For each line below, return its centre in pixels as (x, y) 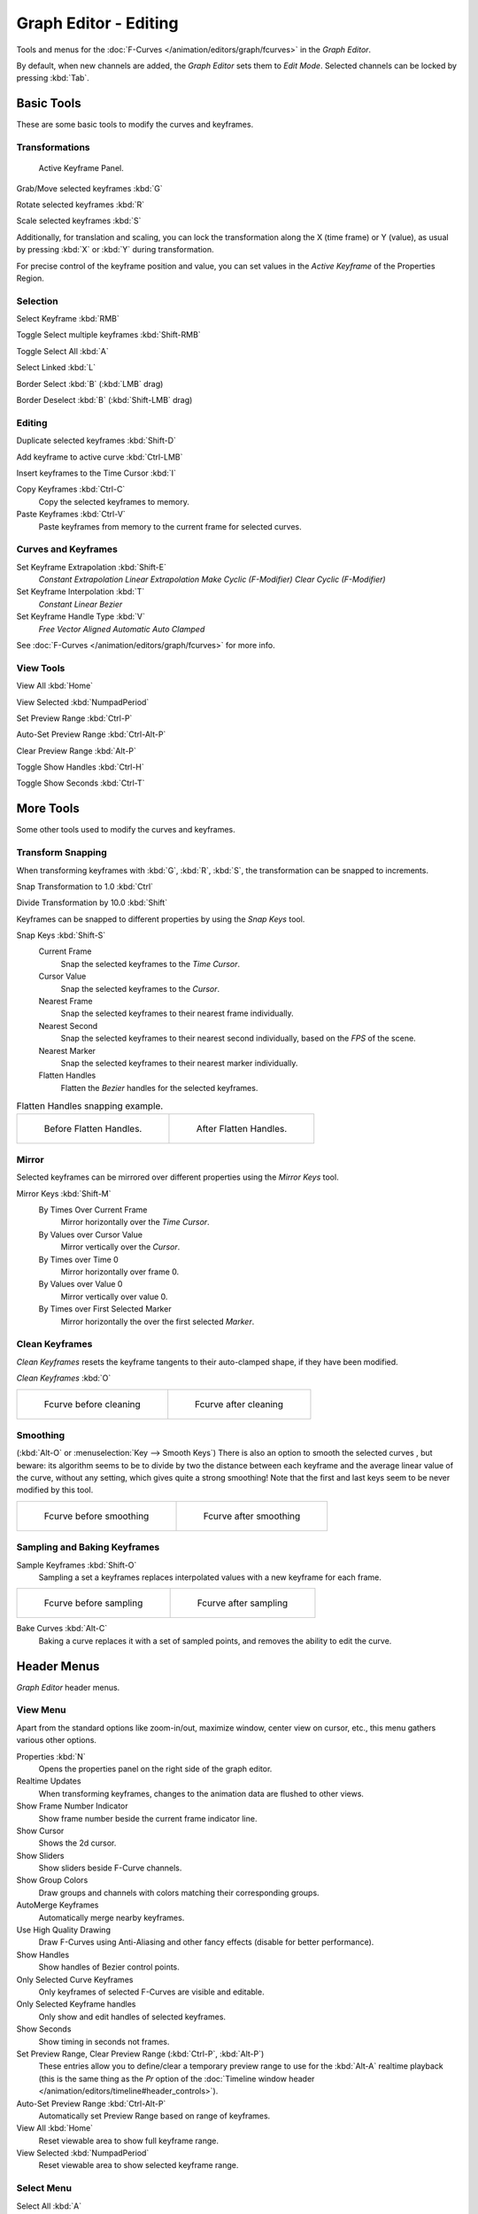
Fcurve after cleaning (239, 1404)
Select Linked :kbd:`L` (56, 368)
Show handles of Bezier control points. (109, 1967)
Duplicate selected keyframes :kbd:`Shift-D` (96, 441)
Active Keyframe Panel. (81, 168)
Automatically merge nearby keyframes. (112, 1917)
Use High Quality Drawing (63, 1930)
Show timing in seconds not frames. (104, 2041)
